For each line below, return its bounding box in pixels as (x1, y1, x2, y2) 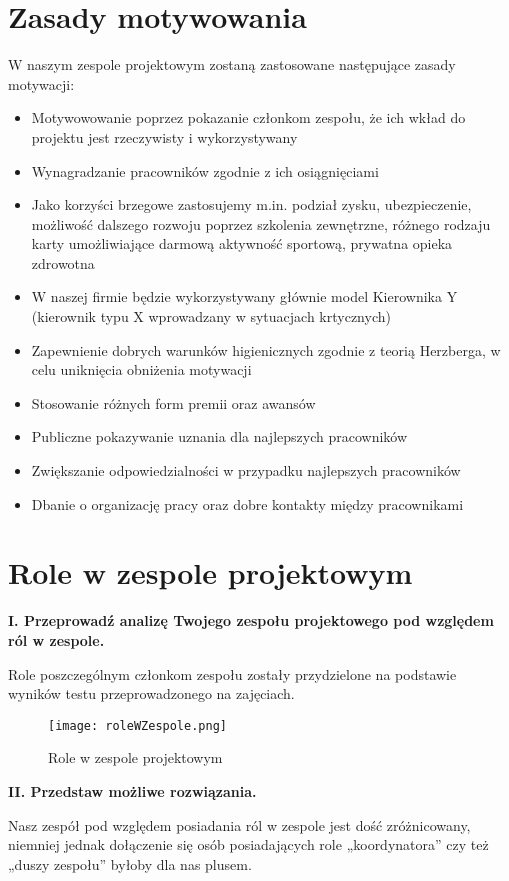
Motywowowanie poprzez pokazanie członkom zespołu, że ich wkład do (31, 107, 466, 128)
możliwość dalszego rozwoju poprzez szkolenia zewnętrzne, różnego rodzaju (31, 213, 491, 234)
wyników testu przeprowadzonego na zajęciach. (8, 683, 295, 704)
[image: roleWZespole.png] (48, 718, 227, 733)
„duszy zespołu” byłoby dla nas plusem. (8, 853, 252, 874)
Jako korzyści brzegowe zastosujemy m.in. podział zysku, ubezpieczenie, (31, 194, 472, 215)
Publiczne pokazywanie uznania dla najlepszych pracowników (31, 426, 408, 447)
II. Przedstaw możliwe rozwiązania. (8, 780, 257, 801)
